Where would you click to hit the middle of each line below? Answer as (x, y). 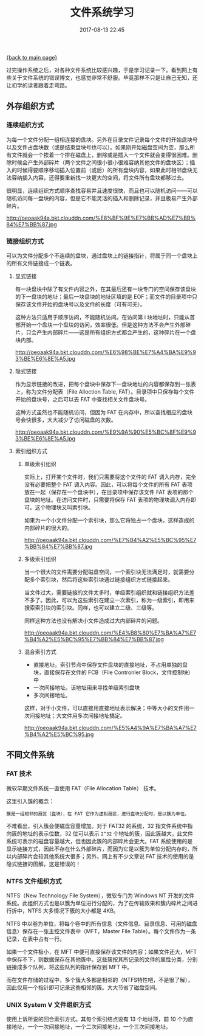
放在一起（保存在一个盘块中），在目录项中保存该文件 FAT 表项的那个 (109, 492)
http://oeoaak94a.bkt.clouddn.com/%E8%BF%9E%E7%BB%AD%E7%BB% (101, 218)
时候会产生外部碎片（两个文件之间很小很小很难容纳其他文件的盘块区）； (100, 162)
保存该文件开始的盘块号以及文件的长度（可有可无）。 (80, 304)
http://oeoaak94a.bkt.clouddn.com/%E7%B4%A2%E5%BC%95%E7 (110, 540)
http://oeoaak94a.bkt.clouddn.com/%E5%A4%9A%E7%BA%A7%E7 (110, 728)
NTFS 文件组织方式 (34, 881)
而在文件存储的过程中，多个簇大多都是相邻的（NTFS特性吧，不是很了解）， (100, 979)
